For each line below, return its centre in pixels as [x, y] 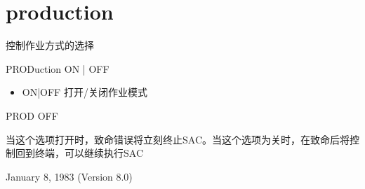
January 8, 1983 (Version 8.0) [69, 176]
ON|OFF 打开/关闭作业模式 [85, 92]
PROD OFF [32, 115]
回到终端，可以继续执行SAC [79, 153]
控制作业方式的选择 [50, 45]
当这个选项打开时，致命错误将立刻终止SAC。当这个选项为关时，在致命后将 [178, 139]
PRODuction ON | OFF [58, 68]
